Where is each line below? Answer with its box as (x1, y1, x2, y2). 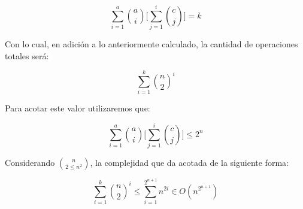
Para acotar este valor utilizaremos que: (5, 102, 150, 114)
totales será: (5, 49, 49, 62)
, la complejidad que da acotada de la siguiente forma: (90, 156, 289, 169)
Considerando (5, 156, 55, 169)
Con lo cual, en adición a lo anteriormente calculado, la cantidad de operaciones (5, 38, 298, 50)
